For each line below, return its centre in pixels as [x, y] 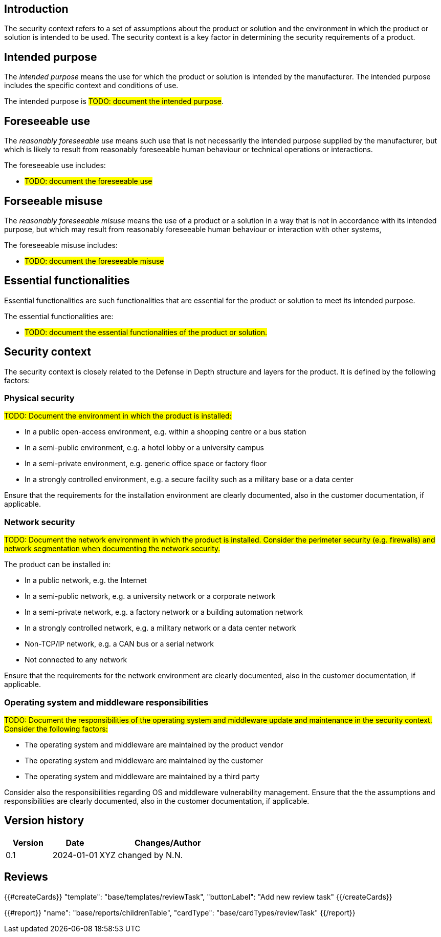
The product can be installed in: [58, 565]
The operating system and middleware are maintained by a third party [142, 776]
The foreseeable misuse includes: [61, 245]
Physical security [39, 398]
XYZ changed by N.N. [141, 855]
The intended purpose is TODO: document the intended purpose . [114, 101]
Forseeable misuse [53, 201]
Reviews [26, 877]
